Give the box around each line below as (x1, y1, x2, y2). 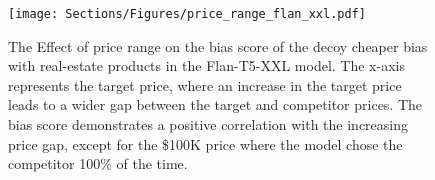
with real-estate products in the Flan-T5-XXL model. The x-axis (8, 55, 405, 76)
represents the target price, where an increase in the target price (8, 74, 402, 95)
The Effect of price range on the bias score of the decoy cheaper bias (8, 35, 428, 56)
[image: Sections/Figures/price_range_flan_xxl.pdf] (8, 7, 366, 21)
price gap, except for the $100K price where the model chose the (8, 133, 403, 154)
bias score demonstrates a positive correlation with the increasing (8, 114, 409, 135)
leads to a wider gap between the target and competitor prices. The (8, 94, 423, 115)
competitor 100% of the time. (8, 153, 188, 174)
